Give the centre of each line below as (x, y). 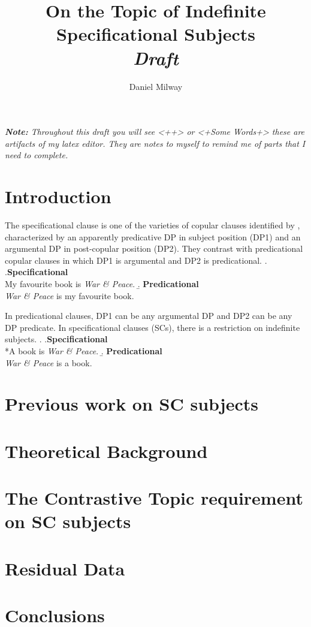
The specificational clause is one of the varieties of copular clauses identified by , (153, 225)
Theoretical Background (106, 450)
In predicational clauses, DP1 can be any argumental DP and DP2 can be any (149, 316)
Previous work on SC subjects (132, 404)
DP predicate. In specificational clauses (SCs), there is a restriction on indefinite (153, 327)
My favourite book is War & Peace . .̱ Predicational (102, 283)
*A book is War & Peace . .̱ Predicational (84, 350)
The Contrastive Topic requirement (154, 498)
